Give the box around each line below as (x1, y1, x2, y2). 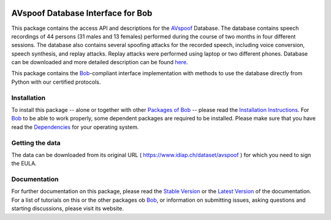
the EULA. (11, 159, 37, 167)
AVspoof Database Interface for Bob (11, 8, 153, 18)
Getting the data (11, 138, 61, 147)
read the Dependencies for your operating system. (11, 123, 139, 131)
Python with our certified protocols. (11, 78, 101, 86)
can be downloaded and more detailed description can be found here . (11, 59, 188, 66)
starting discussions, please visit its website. (11, 205, 124, 212)
